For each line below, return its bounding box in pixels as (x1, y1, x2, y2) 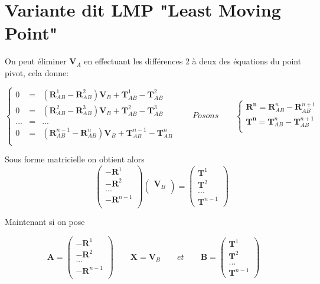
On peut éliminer (5, 55, 67, 67)
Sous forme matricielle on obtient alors (5, 153, 145, 165)
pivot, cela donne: (5, 66, 69, 79)
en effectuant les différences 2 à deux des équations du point (84, 55, 302, 67)
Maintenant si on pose (5, 216, 85, 228)
